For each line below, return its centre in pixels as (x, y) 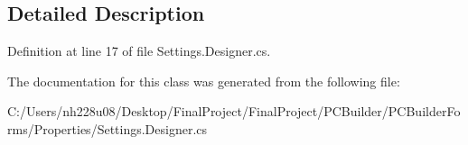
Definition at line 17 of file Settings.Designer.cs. (139, 51)
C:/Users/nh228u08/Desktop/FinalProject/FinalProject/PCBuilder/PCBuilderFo (234, 111)
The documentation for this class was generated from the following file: (204, 81)
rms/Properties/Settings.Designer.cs (108, 128)
